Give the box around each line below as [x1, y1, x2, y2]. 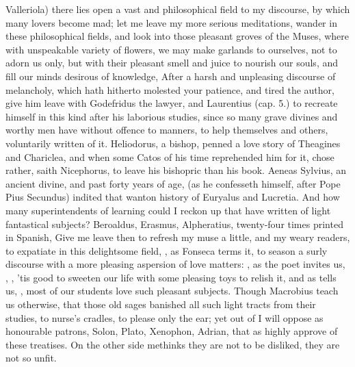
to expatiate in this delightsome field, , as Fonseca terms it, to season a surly [5, 243, 328, 257]
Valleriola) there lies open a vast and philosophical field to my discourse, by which [5, 2, 350, 16]
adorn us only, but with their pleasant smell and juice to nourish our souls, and [5, 55, 339, 70]
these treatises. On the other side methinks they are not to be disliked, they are [5, 337, 340, 351]
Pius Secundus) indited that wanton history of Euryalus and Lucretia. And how [5, 190, 340, 204]
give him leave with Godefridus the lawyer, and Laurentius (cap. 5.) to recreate [5, 96, 338, 110]
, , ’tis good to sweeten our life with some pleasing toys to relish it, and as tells [5, 270, 337, 284]
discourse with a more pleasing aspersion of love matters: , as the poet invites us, [5, 257, 345, 271]
